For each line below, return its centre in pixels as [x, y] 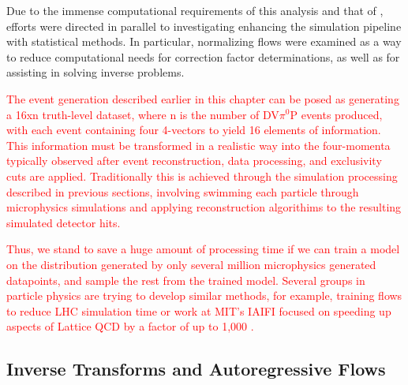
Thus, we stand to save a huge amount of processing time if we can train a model [203, 249]
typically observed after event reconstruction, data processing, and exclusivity [194, 161]
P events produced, [336, 114]
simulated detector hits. [64, 222]
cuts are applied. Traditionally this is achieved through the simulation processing [202, 176]
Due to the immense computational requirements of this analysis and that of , [195, 10]
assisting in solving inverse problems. [95, 72]
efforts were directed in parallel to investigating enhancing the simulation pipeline [204, 26]
